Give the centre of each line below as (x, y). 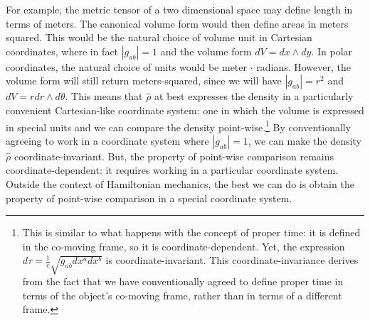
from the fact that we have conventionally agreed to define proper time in (183, 281)
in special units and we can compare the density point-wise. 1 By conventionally (179, 126)
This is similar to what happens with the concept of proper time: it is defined (191, 232)
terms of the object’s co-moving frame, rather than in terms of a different (182, 295)
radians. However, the (304, 66)
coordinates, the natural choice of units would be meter (126, 66)
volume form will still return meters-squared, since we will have (144, 81)
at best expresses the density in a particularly (254, 96)
